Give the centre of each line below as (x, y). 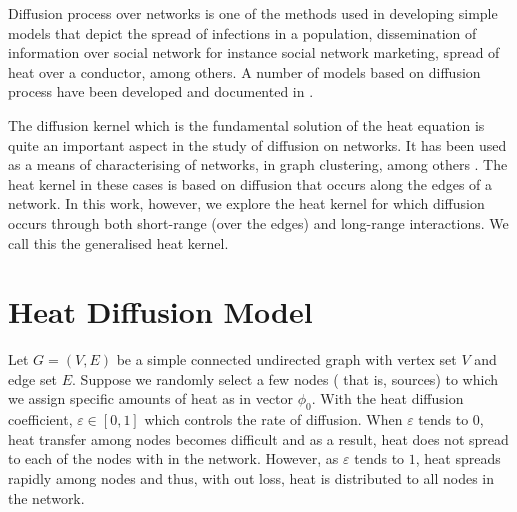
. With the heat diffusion (387, 398)
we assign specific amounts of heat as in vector (151, 398)
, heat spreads (458, 458)
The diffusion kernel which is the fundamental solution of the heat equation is (246, 124)
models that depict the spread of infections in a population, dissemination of (242, 32)
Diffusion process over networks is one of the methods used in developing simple (253, 13)
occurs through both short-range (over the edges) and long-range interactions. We (258, 222)
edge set (33, 378)
